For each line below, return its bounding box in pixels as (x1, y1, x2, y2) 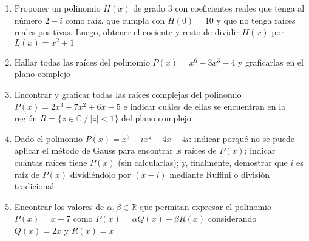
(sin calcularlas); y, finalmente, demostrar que (118, 156, 288, 169)
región (14, 112, 38, 124)
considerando (208, 212, 257, 225)
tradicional (14, 180, 55, 192)
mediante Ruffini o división (169, 168, 270, 180)
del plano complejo (121, 112, 191, 124)
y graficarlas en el (238, 55, 304, 68)
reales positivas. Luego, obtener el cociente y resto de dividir (14, 25, 239, 38)
